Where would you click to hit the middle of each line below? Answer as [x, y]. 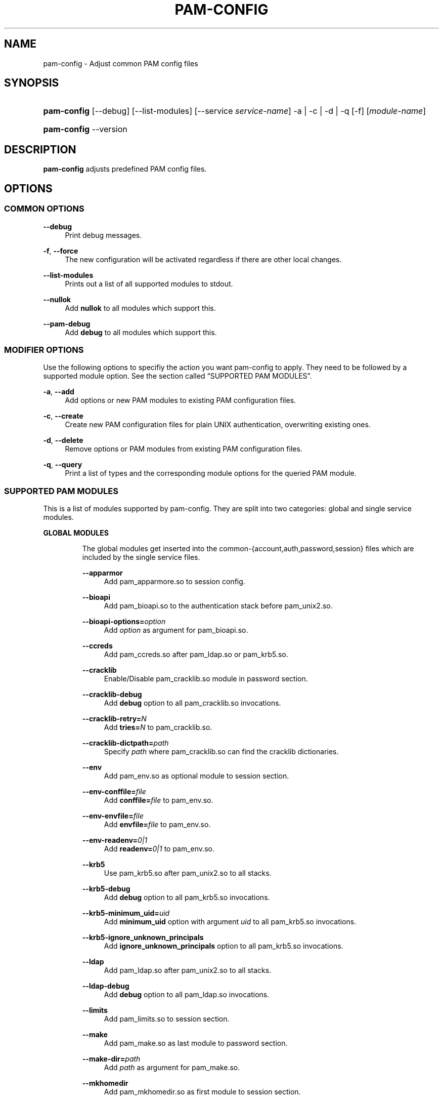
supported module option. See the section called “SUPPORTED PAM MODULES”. [178, 376]
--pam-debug [67, 323]
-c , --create [63, 416]
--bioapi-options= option [124, 621]
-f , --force [61, 251]
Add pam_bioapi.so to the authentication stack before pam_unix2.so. [218, 606]
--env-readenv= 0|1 [115, 840]
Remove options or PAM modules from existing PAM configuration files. [184, 449]
